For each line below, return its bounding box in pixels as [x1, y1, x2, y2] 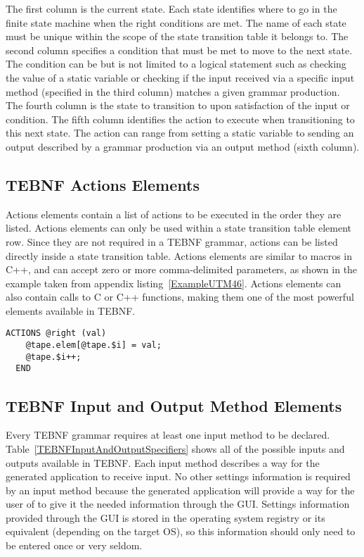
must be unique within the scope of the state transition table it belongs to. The [6, 29, 349, 44]
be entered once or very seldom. [6, 538, 143, 553]
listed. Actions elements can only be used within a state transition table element [6, 220, 352, 235]
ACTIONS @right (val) [6, 328, 107, 339]
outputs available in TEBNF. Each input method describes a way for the [6, 455, 320, 470]
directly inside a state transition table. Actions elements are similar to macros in [6, 248, 353, 263]
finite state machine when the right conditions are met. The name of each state [6, 15, 346, 30]
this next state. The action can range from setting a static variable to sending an [6, 125, 354, 140]
